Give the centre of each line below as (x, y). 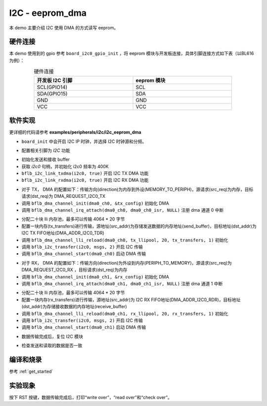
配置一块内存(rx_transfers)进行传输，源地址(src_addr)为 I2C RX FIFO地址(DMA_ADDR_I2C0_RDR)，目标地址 (131, 300)
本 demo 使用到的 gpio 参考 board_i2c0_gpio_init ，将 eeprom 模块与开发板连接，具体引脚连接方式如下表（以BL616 (132, 53)
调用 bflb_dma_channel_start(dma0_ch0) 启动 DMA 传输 (84, 254)
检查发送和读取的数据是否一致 (52, 346)
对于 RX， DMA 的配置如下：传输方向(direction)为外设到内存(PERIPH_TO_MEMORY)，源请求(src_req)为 (127, 263)
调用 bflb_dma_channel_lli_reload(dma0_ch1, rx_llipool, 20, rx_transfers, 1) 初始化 (125, 314)
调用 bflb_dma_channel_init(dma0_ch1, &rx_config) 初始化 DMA (95, 276)
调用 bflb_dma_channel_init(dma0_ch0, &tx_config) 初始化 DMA (95, 203)
